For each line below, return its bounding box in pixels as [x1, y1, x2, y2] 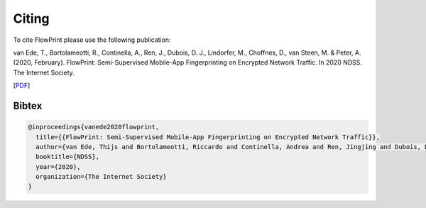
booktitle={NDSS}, [35, 153, 99, 161]
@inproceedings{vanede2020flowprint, [28, 123, 160, 131]
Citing [13, 11, 50, 26]
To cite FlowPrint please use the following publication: [13, 35, 171, 44]
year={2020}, [35, 163, 81, 170]
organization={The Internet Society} [35, 173, 167, 181]
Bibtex [13, 99, 43, 111]
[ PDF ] [13, 82, 31, 90]
